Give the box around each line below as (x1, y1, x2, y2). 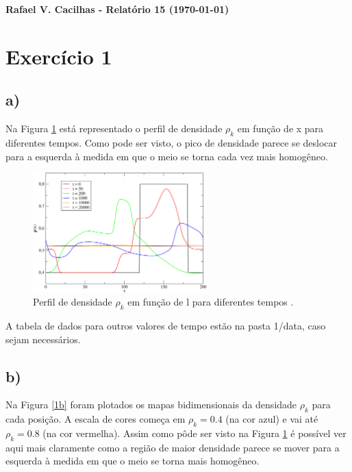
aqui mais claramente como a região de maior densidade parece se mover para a (5, 440, 340, 454)
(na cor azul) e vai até (225, 412, 318, 426)
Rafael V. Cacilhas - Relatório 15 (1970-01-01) (5, 2, 229, 16)
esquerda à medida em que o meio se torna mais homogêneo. (5, 454, 260, 468)
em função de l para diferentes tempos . (127, 295, 294, 309)
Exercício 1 (5, 42, 112, 70)
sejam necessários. (5, 332, 81, 346)
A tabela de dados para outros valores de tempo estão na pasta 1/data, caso (5, 318, 326, 332)
